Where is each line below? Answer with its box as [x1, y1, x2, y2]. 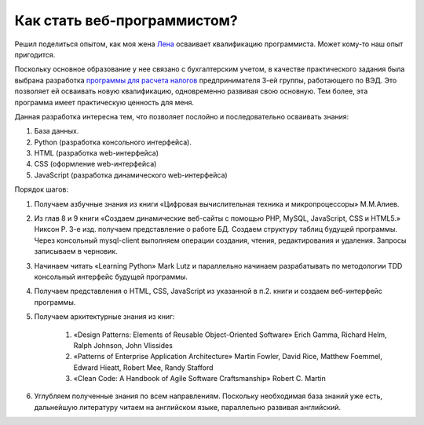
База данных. [34, 126, 79, 136]
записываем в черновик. [34, 247, 118, 256]
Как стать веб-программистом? [14, 12, 239, 29]
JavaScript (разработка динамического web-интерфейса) [34, 170, 228, 180]
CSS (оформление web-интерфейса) [34, 159, 157, 169]
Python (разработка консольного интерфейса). [34, 137, 192, 147]
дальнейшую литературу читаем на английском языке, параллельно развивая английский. [34, 402, 342, 412]
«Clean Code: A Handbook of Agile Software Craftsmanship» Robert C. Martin [73, 374, 326, 383]
